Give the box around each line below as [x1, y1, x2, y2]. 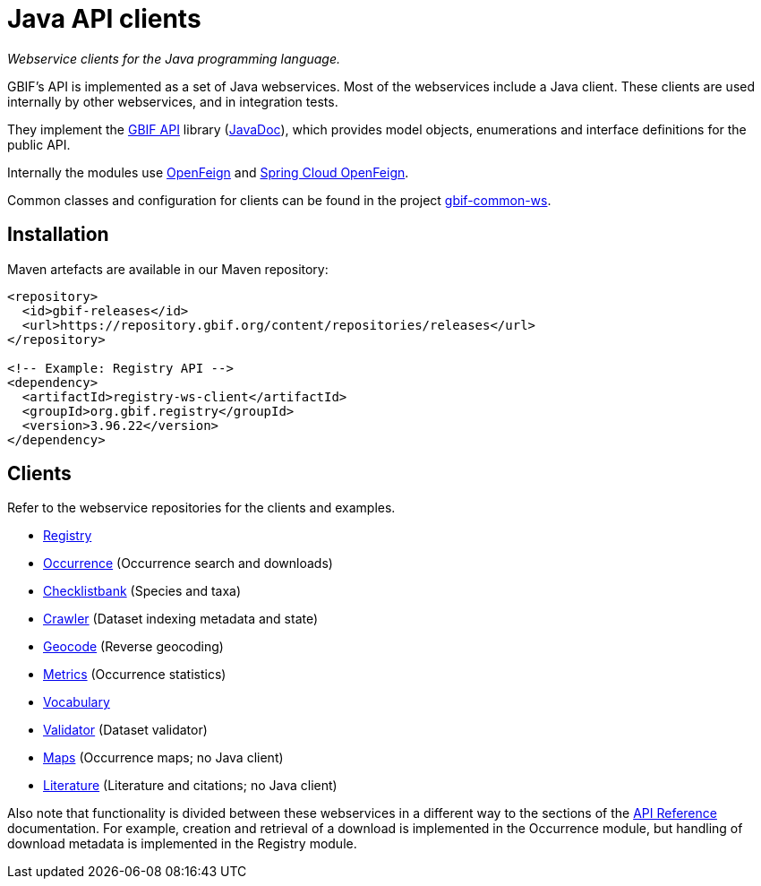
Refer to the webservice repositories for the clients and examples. [7, 500, 396, 516]
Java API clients [7, 4, 201, 34]
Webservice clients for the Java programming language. [7, 50, 341, 66]
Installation [7, 223, 109, 246]
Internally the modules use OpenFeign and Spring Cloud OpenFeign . [7, 164, 409, 180]
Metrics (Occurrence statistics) [43, 667, 227, 683]
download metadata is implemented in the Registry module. [7, 836, 357, 852]
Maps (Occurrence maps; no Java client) [43, 750, 284, 766]
